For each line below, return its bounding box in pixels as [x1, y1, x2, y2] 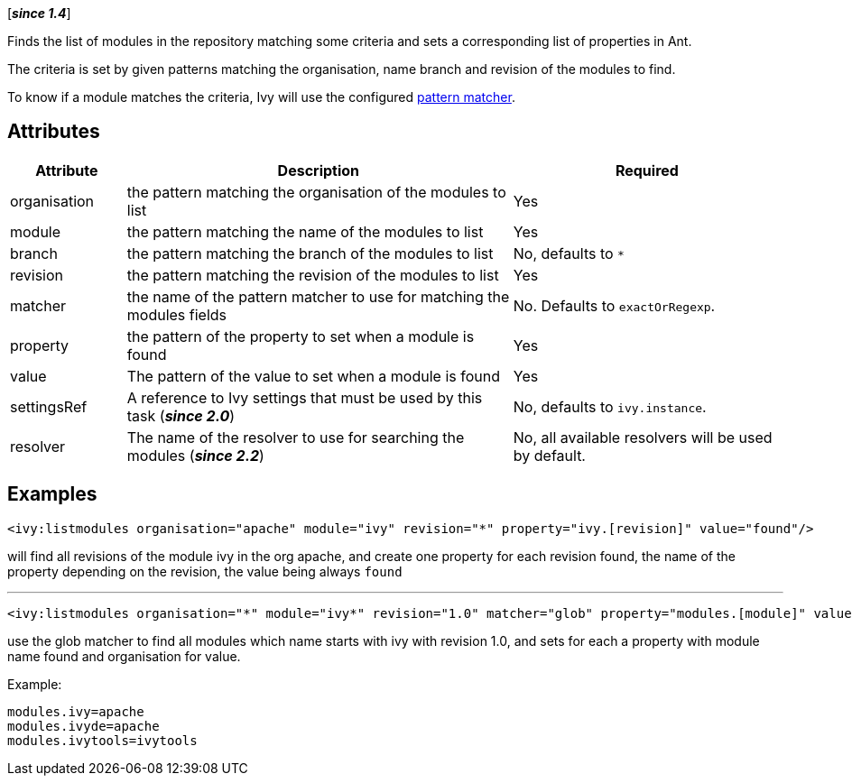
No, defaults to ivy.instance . [513, 397, 707, 416]
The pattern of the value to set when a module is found [126, 366, 500, 385]
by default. [513, 446, 586, 465]
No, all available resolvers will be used [513, 428, 773, 447]
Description [277, 161, 360, 180]
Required [615, 161, 679, 180]
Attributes [7, 120, 100, 143]
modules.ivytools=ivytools [7, 732, 198, 748]
